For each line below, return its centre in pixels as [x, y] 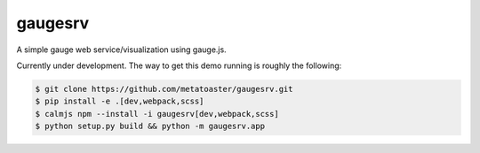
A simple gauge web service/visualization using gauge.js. [121, 50]
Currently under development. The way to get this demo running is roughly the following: [179, 65]
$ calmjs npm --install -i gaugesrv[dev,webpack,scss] [157, 114]
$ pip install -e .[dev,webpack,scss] [120, 101]
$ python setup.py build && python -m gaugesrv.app [150, 126]
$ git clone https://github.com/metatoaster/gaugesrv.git [164, 89]
